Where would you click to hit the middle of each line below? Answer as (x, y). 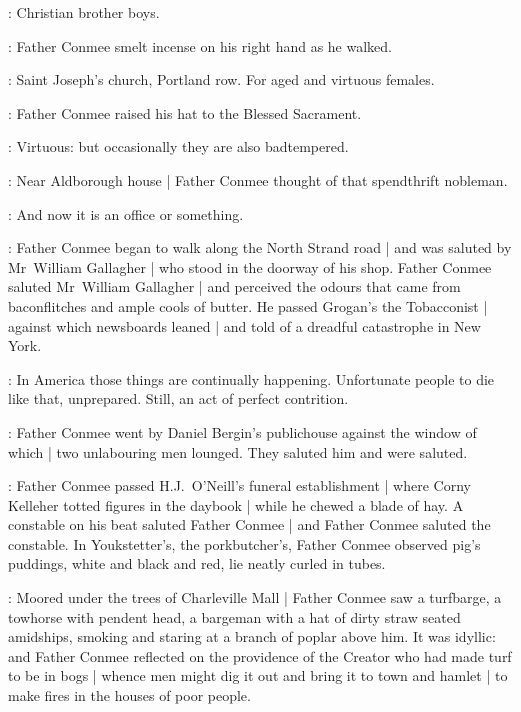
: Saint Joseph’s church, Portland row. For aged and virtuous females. (221, 79)
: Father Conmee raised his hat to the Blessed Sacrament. (185, 112)
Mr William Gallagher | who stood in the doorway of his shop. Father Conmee (250, 266)
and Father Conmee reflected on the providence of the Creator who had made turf (260, 655)
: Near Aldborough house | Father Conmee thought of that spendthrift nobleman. (258, 179)
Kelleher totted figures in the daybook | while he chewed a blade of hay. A (236, 504)
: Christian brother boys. (84, 12)
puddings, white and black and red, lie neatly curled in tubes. (197, 563)
